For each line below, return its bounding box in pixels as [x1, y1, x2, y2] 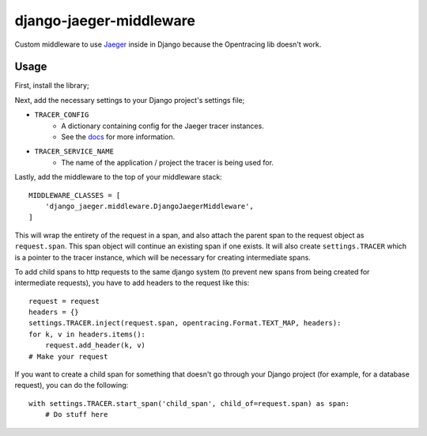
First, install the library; [14, 81, 90, 90]
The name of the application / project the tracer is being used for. [61, 157, 274, 167]
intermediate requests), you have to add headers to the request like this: [14, 278, 250, 288]
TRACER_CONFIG [34, 111, 89, 119]
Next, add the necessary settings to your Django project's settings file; [14, 95, 245, 104]
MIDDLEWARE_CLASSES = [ [28, 191, 121, 199]
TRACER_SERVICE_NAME [34, 147, 115, 156]
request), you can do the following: [14, 381, 129, 390]
